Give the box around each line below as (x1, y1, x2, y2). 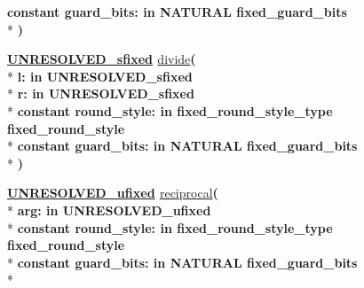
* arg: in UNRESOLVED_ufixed (7, 200, 211, 219)
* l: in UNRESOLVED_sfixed (7, 66, 193, 85)
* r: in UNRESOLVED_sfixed (7, 84, 194, 103)
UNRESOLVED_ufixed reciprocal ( (7, 183, 218, 202)
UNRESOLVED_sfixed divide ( (7, 50, 196, 68)
